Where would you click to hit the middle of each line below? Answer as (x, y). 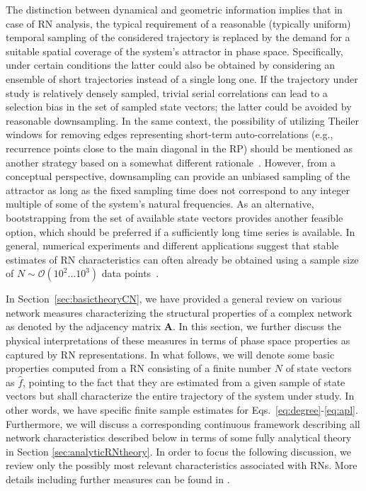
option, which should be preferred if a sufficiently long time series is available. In (181, 231)
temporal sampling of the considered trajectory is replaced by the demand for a (178, 37)
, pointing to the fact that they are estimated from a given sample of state (184, 382)
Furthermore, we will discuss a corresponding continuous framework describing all (183, 423)
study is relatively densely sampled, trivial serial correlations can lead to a (167, 92)
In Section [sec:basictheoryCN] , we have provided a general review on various (174, 299)
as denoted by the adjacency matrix (84, 326)
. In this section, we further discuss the (257, 326)
